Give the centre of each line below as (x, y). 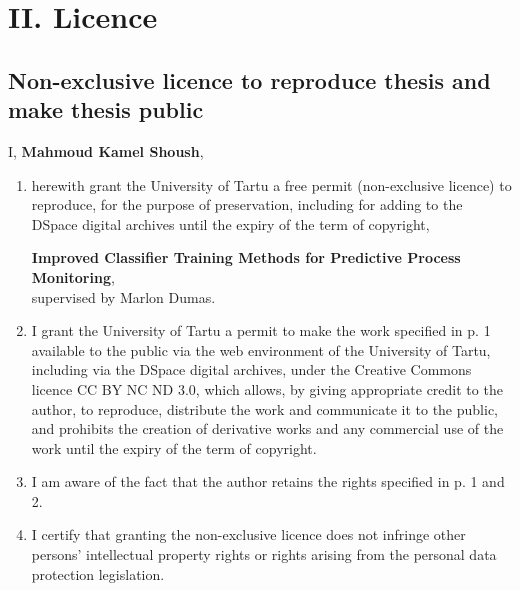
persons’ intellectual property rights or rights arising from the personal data (264, 554)
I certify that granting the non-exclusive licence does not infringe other (248, 534)
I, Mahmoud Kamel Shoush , (106, 150)
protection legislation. (98, 573)
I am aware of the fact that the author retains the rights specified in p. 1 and (268, 481)
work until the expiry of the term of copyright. (174, 447)
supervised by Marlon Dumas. (123, 296)
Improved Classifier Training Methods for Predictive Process (246, 257)
